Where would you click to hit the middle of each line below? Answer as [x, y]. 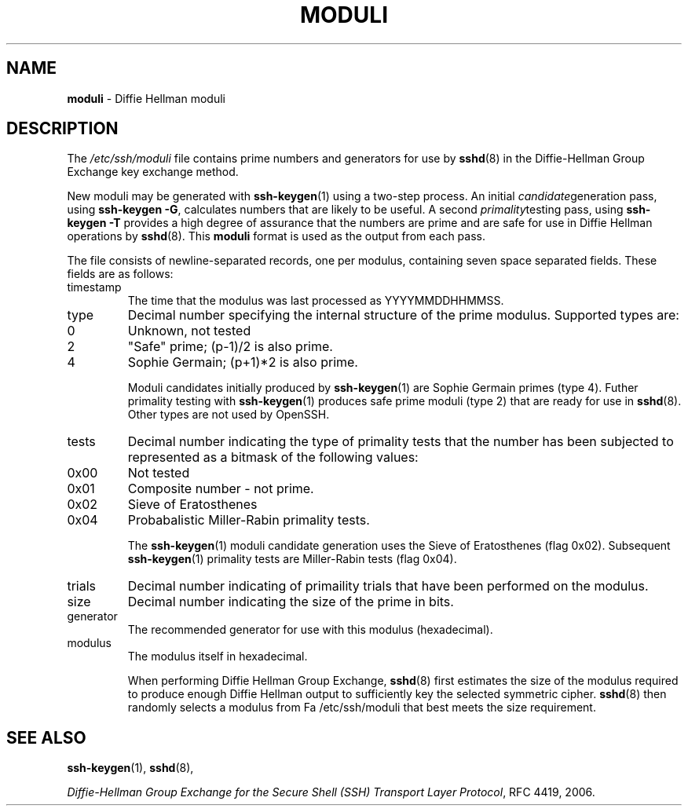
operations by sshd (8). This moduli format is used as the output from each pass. [276, 236]
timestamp [94, 287]
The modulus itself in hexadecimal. [218, 657]
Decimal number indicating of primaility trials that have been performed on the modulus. [388, 586]
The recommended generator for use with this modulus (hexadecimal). [310, 630]
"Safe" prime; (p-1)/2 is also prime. [230, 347]
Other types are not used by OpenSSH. [229, 415]
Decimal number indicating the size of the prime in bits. [291, 602]
